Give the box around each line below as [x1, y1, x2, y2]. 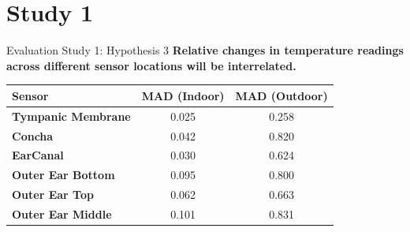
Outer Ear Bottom [12, 167, 115, 183]
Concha [12, 127, 54, 144]
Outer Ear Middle [12, 205, 112, 222]
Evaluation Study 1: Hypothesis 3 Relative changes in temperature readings [6, 42, 404, 58]
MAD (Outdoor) [235, 87, 328, 103]
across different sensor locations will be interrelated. [6, 57, 296, 73]
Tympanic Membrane [12, 107, 131, 124]
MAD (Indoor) [141, 87, 225, 103]
